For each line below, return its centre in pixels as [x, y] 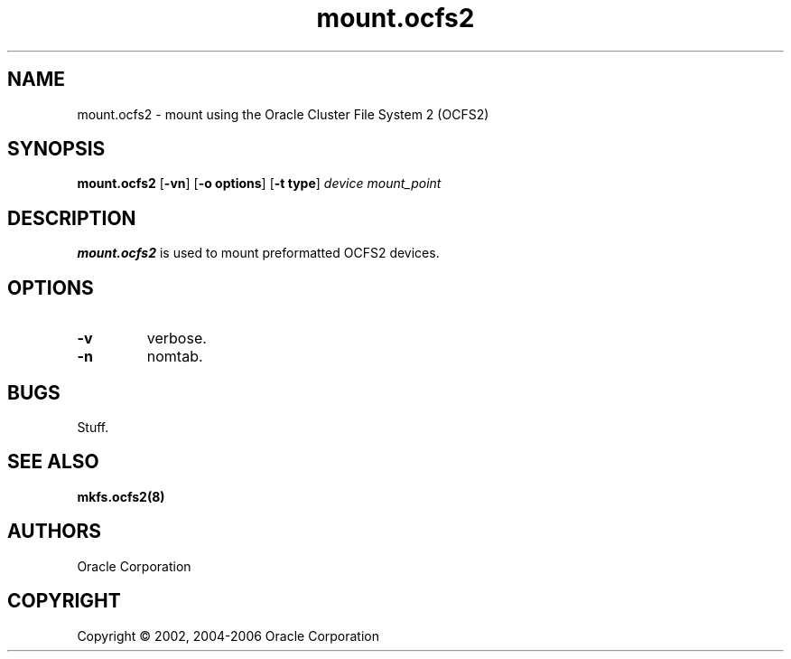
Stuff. [93, 427]
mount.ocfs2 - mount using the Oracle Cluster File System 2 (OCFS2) [283, 114]
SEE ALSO [53, 462]
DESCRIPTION [72, 218]
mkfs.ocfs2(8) [121, 496]
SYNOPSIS [56, 149]
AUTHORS [55, 532]
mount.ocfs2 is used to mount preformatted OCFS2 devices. [258, 253]
